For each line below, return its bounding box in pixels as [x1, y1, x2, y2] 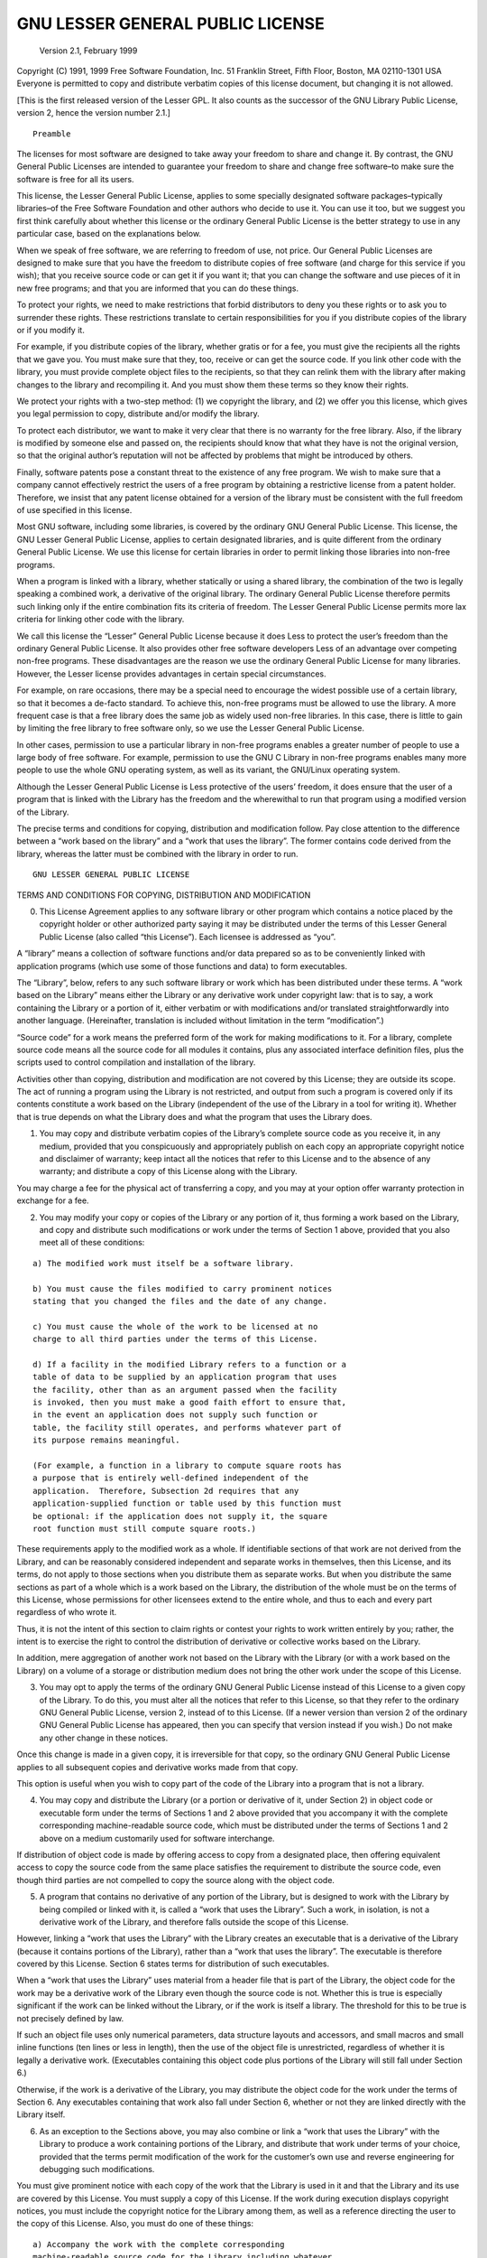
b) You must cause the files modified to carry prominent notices [32, 1283, 333, 1293]
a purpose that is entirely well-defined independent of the [32, 1473, 308, 1483]
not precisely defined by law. [16, 2012, 124, 2023]
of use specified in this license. [16, 505, 133, 516]
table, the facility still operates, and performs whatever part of [32, 1423, 342, 1432]
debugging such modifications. [39, 2163, 155, 2174]
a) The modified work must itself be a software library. [32, 1258, 295, 1268]
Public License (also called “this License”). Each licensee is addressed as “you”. [39, 931, 336, 942]
